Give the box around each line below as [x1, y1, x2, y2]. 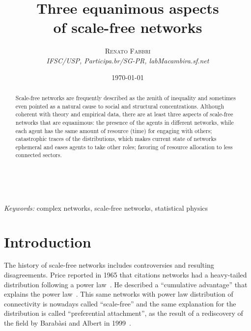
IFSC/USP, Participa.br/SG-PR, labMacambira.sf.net [46, 55, 209, 65]
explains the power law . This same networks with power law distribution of [4, 289, 233, 299]
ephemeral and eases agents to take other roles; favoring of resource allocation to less [15, 142, 233, 151]
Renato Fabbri [105, 46, 151, 56]
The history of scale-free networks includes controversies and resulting [4, 260, 214, 270]
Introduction [4, 231, 91, 251]
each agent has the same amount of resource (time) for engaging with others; [15, 126, 212, 135]
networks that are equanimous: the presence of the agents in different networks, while [15, 118, 234, 126]
